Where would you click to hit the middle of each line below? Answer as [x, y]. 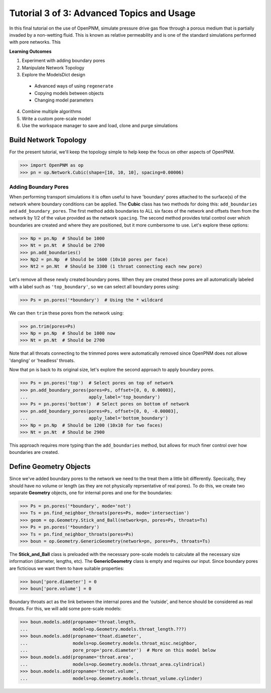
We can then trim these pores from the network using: [66, 313]
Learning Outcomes [30, 51]
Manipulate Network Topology [53, 67]
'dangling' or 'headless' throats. [42, 360]
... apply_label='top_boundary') [90, 397]
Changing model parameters [64, 100]
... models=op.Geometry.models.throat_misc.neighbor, [109, 643]
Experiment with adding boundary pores [63, 61]
